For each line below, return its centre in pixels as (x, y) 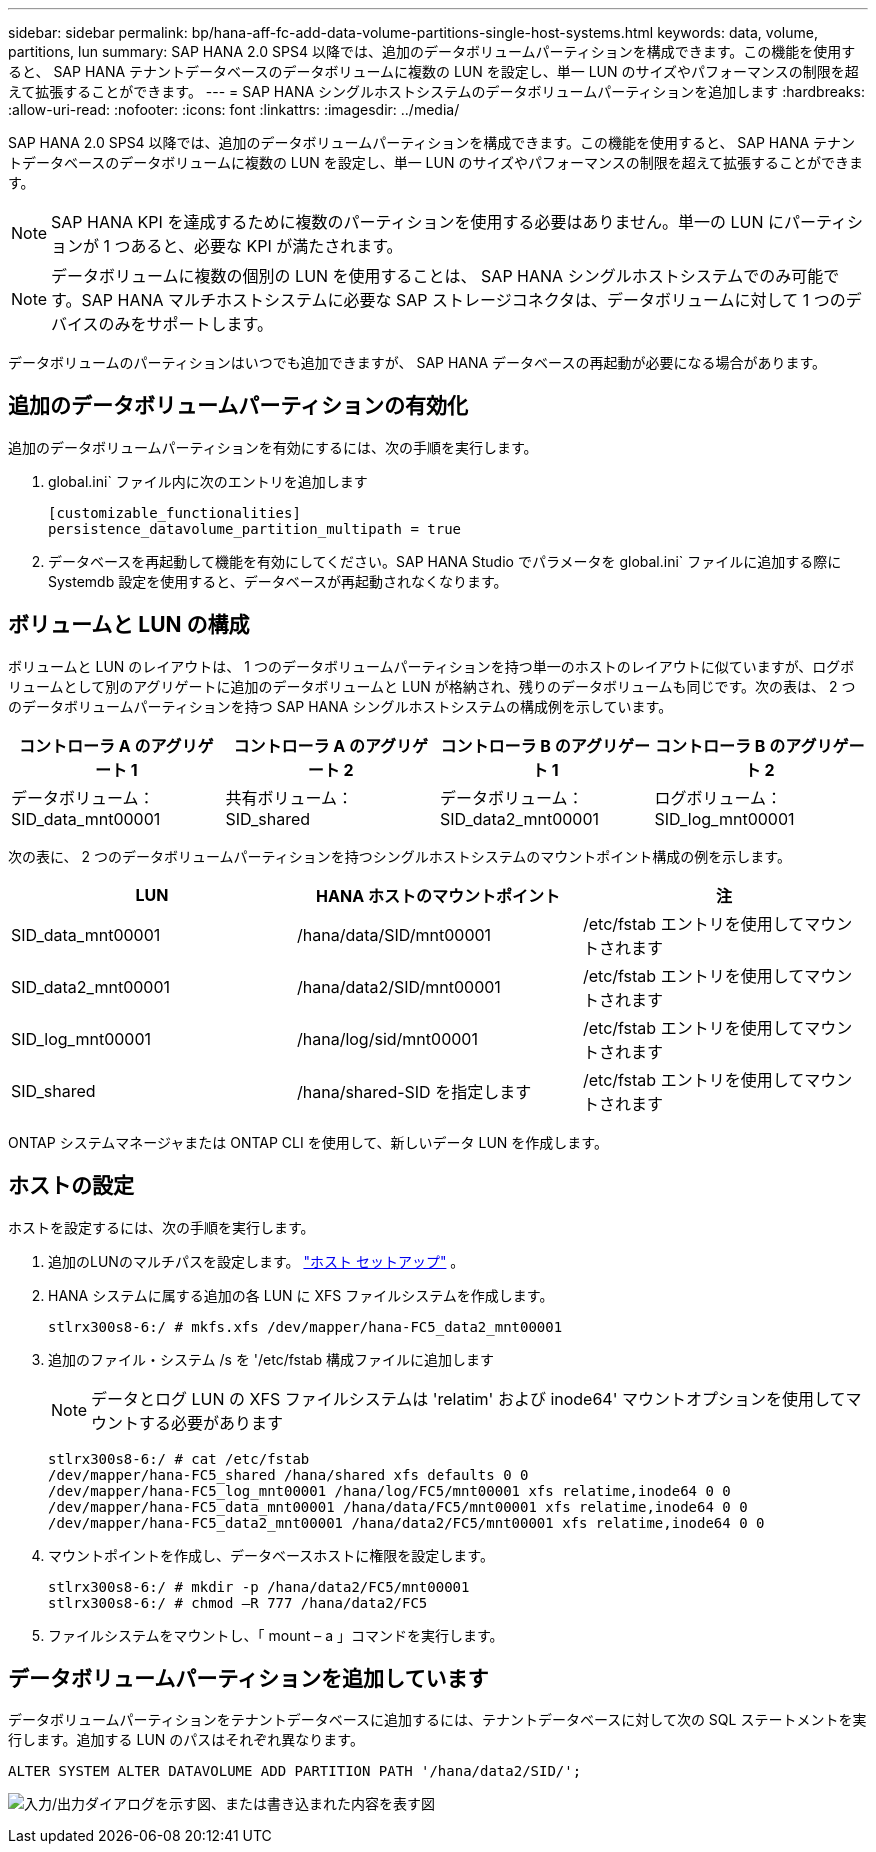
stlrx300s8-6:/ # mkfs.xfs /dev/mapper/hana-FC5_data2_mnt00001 (305, 1326)
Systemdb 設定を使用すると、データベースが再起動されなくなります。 (278, 581)
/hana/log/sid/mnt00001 (387, 1038)
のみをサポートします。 (185, 324)
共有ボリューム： (289, 797)
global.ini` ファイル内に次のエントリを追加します (208, 481)
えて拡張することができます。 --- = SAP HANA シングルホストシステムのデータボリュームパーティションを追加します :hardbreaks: (436, 91)
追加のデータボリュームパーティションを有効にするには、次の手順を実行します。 (273, 447)
